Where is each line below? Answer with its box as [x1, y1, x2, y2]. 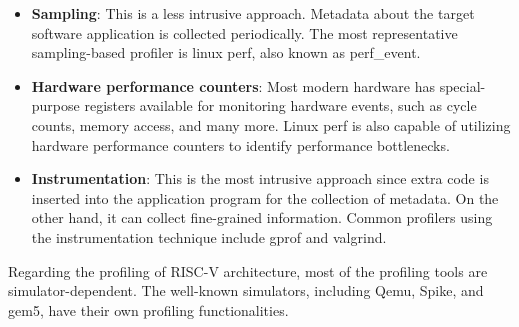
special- [439, 75, 486, 96]
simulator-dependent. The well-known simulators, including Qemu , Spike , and [8, 280, 484, 301]
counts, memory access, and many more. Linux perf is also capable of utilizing [31, 114, 511, 135]
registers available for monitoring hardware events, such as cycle [84, 95, 477, 116]
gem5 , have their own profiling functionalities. [8, 299, 289, 320]
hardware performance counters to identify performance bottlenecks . [31, 134, 450, 155]
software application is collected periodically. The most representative [31, 22, 458, 43]
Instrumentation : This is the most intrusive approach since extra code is [31, 168, 489, 189]
